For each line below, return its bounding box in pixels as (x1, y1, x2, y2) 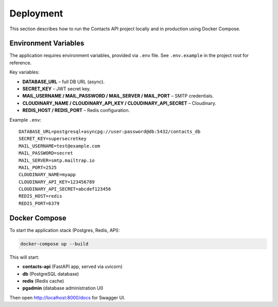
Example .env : (9, 117, 42, 123)
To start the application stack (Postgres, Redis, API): (9, 227, 120, 233)
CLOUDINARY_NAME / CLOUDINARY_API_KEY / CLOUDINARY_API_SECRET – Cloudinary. (22, 100, 216, 106)
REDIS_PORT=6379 (19, 200, 60, 206)
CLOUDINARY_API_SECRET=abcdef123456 (19, 186, 111, 192)
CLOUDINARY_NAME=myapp (19, 172, 76, 178)
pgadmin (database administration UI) (22, 285, 103, 291)
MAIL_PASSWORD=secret (19, 150, 73, 156)
